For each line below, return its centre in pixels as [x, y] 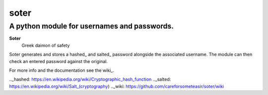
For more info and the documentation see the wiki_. [62, 70]
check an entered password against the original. [58, 61]
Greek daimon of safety [46, 45]
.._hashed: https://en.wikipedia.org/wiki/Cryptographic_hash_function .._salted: [90, 79]
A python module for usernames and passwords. [91, 26]
